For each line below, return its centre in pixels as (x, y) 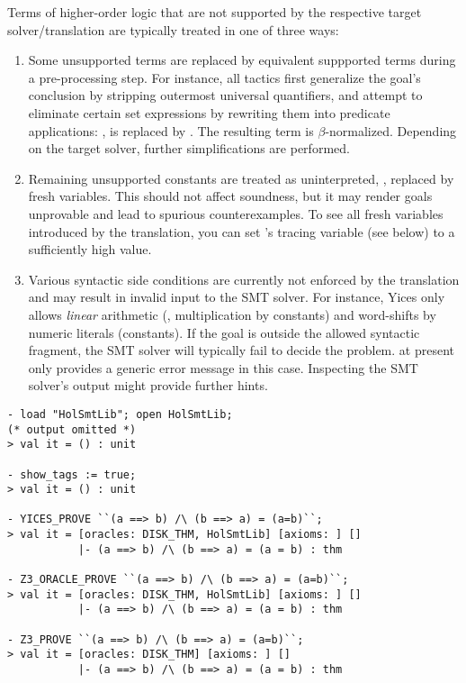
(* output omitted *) (72, 429)
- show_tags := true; (72, 474)
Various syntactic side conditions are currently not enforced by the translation (244, 279)
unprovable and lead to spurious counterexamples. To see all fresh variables (236, 213)
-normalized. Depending (391, 130)
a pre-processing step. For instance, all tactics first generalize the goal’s (224, 77)
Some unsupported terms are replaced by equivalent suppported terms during (242, 60)
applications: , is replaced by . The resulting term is (171, 130)
